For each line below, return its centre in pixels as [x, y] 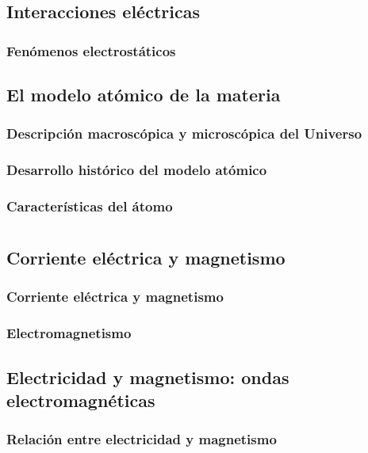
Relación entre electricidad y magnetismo [142, 439]
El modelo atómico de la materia [144, 95]
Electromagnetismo [69, 333]
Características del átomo [90, 206]
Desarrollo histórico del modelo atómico [137, 170]
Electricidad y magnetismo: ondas [148, 377]
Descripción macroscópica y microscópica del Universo [184, 133]
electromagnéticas [81, 400]
